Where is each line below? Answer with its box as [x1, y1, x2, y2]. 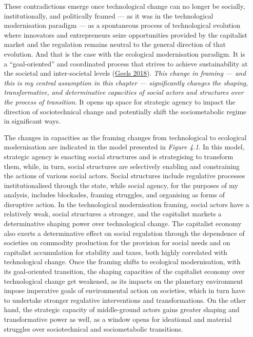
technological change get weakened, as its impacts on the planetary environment [4, 275, 243, 286]
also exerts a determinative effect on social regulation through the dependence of [4, 228, 245, 238]
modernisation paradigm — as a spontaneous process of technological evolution [4, 20, 241, 30]
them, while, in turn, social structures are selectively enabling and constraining [4, 161, 240, 171]
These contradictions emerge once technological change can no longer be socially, [4, 1, 245, 11]
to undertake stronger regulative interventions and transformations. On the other [4, 295, 246, 305]
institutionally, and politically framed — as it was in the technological [4, 10, 214, 21]
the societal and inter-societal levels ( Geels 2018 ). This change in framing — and [4, 68, 246, 78]
